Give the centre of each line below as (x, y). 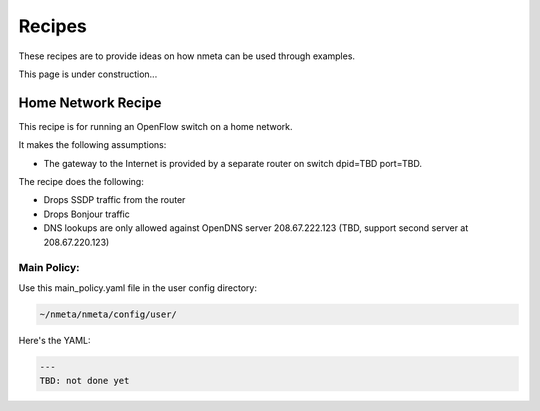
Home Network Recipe (90, 102)
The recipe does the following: (81, 182)
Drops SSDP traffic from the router (114, 200)
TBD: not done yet (84, 381)
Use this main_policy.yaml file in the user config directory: (137, 287)
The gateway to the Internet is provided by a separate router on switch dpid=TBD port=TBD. (232, 163)
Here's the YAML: (54, 340)
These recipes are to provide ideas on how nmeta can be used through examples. (186, 56)
